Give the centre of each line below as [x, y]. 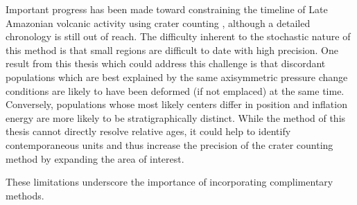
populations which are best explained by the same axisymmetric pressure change [177, 77]
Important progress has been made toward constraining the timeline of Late [167, 9]
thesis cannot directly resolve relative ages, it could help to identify [148, 131]
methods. [25, 195]
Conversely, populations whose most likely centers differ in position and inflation [176, 104]
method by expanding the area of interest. [95, 158]
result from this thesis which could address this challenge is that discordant [166, 63]
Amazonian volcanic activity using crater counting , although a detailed [158, 23]
